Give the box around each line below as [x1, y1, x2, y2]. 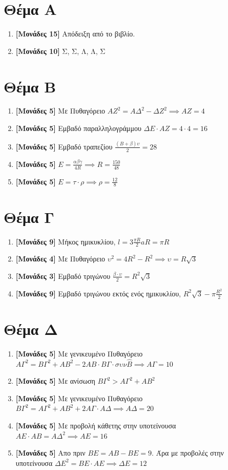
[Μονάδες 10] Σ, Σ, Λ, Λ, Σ [15, 45, 106, 56]
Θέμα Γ [4, 206, 54, 227]
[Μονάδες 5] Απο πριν [15, 447, 86, 458]
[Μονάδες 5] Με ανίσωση [15, 375, 95, 386]
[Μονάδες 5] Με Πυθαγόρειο [15, 105, 105, 116]
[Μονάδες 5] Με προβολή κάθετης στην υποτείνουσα [15, 420, 176, 431]
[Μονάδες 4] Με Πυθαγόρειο [15, 253, 105, 264]
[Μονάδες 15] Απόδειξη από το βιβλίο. [15, 28, 135, 39]
